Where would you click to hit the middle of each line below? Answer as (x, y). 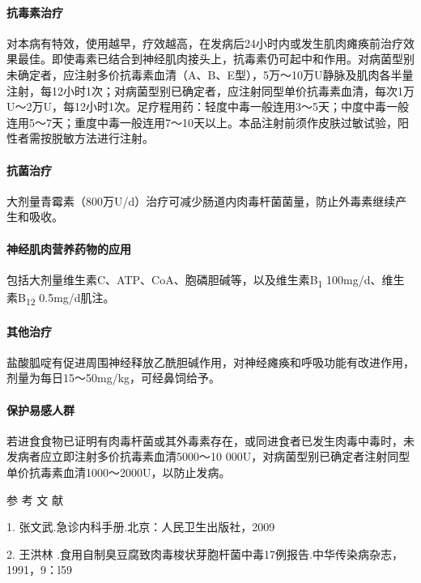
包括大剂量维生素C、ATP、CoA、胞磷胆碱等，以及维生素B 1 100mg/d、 (194, 280)
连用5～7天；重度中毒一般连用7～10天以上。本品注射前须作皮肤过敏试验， (202, 122)
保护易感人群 (40, 409)
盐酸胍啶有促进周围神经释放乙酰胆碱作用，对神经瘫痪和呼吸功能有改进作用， (210, 362)
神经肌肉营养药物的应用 (69, 248)
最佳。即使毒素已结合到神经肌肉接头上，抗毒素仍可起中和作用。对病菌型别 (216, 59)
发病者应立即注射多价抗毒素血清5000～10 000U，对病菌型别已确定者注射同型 (208, 456)
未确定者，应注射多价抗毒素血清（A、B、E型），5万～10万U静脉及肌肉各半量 (210, 74)
